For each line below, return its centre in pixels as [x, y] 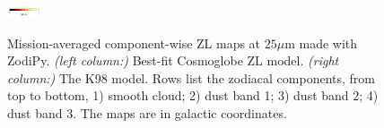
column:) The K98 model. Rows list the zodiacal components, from [191, 77]
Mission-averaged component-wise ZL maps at [134, 43]
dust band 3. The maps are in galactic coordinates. [147, 112]
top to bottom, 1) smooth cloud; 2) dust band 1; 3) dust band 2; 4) [193, 95]
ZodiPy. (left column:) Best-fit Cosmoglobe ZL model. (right [173, 60]
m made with [321, 43]
